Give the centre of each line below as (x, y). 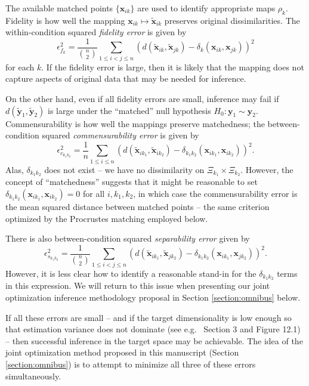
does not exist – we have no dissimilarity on (124, 169)
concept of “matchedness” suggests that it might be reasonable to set (132, 182)
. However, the (267, 169)
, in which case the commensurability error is (215, 193)
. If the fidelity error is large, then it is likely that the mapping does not (173, 67)
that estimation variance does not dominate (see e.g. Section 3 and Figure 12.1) (153, 329)
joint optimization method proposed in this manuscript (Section (122, 352)
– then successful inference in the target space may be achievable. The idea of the (154, 340)
